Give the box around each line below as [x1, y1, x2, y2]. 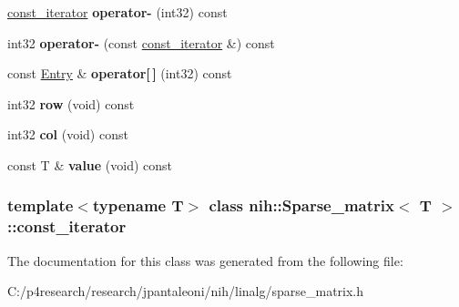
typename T [92, 194, 184, 217]
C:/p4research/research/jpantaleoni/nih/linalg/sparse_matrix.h [7, 281, 364, 301]
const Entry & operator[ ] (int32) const [7, 64, 232, 83]
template [7, 194, 74, 217]
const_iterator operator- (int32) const [7, 3, 228, 21]
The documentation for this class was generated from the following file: [7, 251, 403, 270]
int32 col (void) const [7, 125, 128, 144]
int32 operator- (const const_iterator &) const [7, 33, 275, 52]
